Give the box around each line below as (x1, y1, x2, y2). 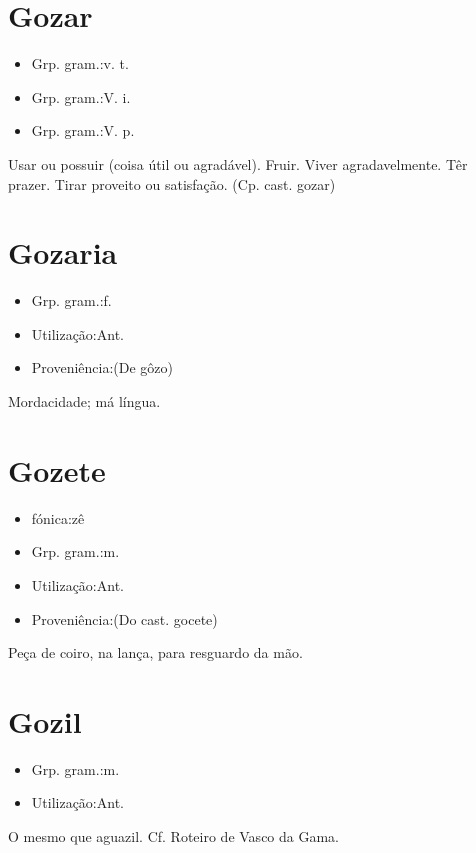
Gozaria (8, 232, 118, 273)
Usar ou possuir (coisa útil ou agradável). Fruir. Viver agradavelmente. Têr (8, 153, 468, 174)
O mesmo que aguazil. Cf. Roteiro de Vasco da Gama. (8, 826, 340, 846)
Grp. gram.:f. (31, 290, 112, 311)
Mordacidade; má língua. (8, 391, 161, 411)
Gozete (8, 449, 106, 490)
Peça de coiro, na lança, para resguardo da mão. (8, 642, 303, 663)
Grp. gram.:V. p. (31, 120, 135, 141)
